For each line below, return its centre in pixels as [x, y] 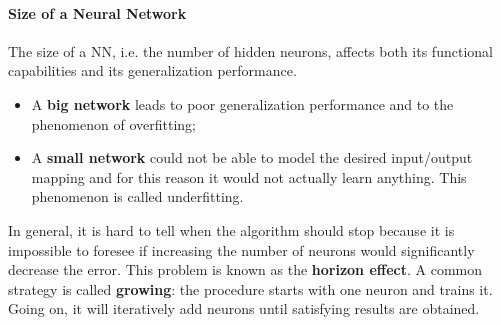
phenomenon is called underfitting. [137, 196]
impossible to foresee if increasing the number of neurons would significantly [241, 249]
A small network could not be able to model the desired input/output [252, 157]
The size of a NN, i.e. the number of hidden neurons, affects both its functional [250, 50]
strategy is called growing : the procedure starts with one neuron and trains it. [250, 288]
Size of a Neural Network [97, 12]
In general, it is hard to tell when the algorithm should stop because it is [231, 229]
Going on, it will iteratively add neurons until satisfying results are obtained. [244, 308]
